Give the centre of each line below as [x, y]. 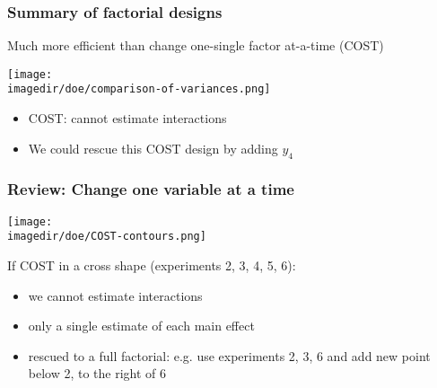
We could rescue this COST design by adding [153, 148]
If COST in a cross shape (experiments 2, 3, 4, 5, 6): [152, 265]
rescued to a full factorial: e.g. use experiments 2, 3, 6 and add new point [229, 355]
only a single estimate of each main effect [141, 326]
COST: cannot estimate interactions [127, 118]
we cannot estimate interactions [115, 295]
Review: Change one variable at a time [151, 189]
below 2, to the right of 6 [97, 373]
